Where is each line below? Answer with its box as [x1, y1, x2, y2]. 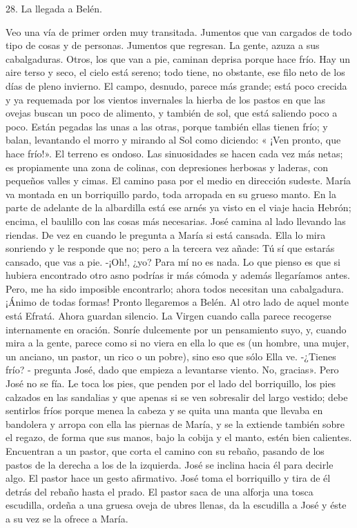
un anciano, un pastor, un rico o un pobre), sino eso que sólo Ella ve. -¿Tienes [6, 349, 336, 363]
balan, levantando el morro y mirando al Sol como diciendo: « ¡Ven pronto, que [6, 133, 341, 147]
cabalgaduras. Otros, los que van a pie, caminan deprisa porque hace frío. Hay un [6, 51, 351, 66]
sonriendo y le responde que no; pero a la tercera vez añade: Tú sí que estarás [6, 241, 335, 255]
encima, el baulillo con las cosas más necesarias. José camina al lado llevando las [6, 213, 346, 228]
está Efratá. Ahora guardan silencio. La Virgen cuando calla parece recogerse [6, 309, 331, 323]
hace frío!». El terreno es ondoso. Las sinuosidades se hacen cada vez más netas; [6, 146, 343, 160]
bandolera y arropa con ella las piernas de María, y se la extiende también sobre [6, 416, 345, 431]
